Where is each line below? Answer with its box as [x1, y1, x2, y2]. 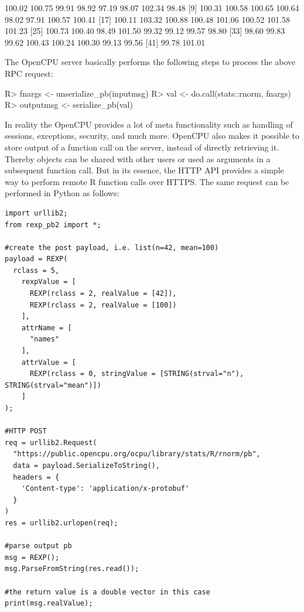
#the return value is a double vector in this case [5, 587, 210, 596]
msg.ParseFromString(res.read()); [5, 565, 139, 573]
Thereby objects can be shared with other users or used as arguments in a [5, 152, 271, 165]
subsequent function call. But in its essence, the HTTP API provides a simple [5, 164, 284, 176]
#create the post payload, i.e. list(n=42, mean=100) [5, 243, 219, 252]
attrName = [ [21, 323, 72, 332]
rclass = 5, [13, 266, 60, 275]
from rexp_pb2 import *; [5, 220, 101, 229]
